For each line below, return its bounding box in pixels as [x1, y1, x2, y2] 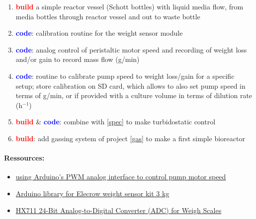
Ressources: [4, 153, 45, 163]
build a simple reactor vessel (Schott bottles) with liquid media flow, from [15, 1, 244, 11]
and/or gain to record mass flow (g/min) [15, 54, 140, 64]
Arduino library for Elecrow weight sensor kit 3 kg [15, 188, 170, 198]
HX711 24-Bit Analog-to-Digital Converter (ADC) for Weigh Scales [15, 205, 222, 215]
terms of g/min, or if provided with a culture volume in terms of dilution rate [15, 90, 253, 101]
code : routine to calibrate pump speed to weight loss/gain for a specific [15, 70, 235, 81]
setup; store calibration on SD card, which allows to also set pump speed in [15, 80, 246, 91]
